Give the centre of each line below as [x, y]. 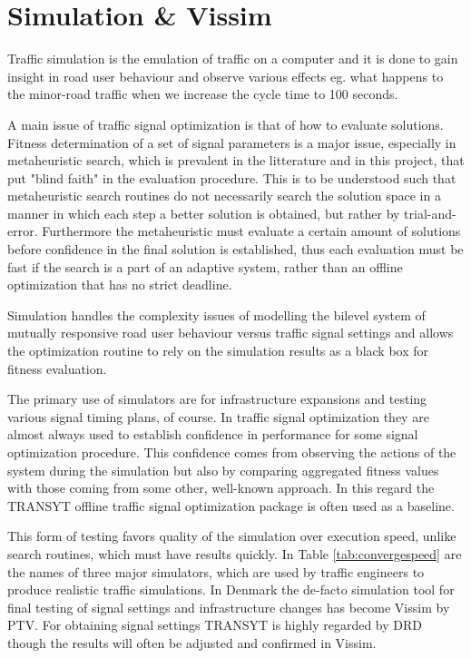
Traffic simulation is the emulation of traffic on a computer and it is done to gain [233, 59]
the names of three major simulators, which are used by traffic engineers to [216, 571]
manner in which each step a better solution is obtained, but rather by [204, 213]
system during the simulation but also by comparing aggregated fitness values [223, 470]
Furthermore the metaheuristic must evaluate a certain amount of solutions [251, 231]
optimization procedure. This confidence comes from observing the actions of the [232, 452]
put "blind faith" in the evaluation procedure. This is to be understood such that [232, 177]
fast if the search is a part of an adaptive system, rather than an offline [205, 266]
